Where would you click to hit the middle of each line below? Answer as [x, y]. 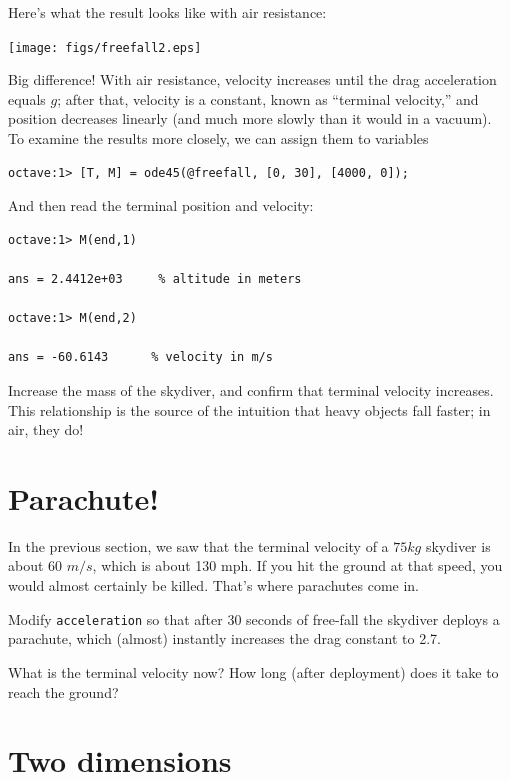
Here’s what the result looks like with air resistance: [167, 12]
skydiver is [458, 545]
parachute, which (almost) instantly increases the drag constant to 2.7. [224, 638]
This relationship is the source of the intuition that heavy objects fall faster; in [249, 409]
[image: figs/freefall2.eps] [105, 47]
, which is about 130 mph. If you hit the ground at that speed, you [297, 565]
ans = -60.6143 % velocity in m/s [140, 357]
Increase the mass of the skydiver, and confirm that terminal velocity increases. [251, 389]
